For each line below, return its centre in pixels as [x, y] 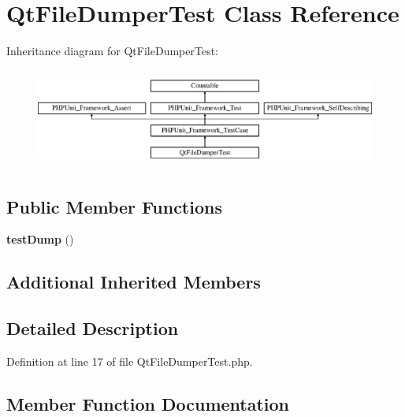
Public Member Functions [114, 206]
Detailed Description [93, 328]
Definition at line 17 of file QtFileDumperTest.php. [130, 361]
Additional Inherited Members [134, 282]
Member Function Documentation [148, 403]
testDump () [40, 239]
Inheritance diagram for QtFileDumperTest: [112, 51]
